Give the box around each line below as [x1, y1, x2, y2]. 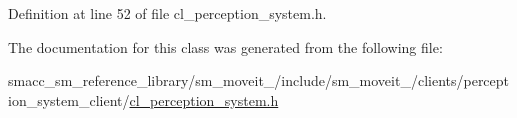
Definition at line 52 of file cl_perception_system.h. [8, 3, 327, 23]
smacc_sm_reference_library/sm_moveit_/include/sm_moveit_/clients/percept [8, 70, 510, 91]
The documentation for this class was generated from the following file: [8, 36, 443, 57]
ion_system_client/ [8, 89, 130, 110]
